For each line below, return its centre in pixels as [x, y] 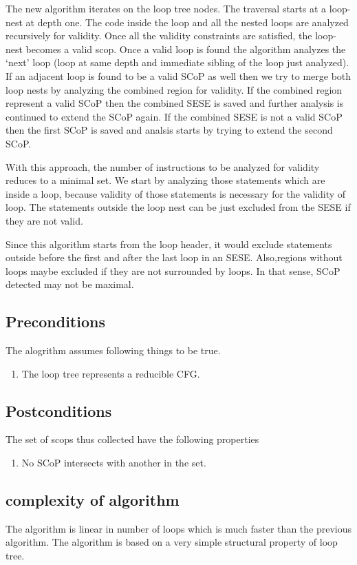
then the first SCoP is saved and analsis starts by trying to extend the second [169, 130]
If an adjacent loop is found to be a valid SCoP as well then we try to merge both [178, 75]
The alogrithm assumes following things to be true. [113, 350]
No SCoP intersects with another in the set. [114, 463]
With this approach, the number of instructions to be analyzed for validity [163, 166]
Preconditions [55, 321]
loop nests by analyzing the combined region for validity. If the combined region [174, 89]
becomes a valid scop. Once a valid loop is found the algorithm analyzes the [186, 49]
